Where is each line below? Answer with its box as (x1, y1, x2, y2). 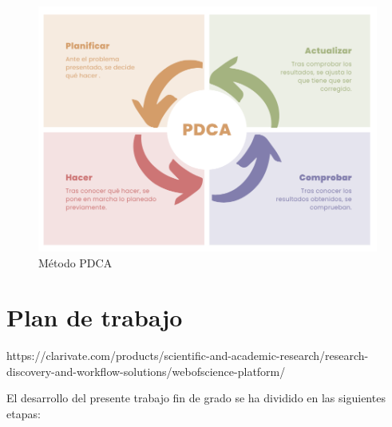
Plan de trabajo (6, 301, 183, 334)
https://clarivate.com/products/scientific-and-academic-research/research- (6, 347, 369, 364)
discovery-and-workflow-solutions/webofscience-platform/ (6, 362, 286, 379)
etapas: (6, 405, 41, 422)
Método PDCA (38, 254, 113, 271)
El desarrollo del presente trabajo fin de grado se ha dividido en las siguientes (6, 389, 386, 406)
